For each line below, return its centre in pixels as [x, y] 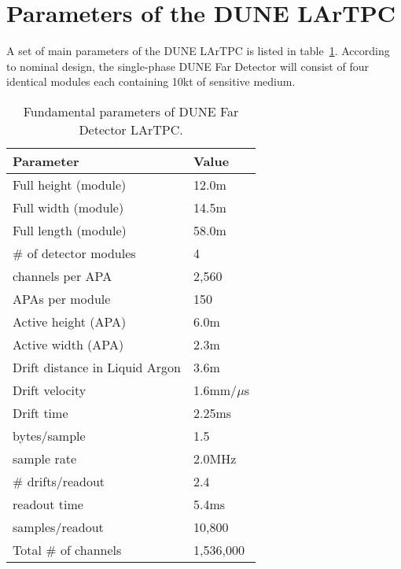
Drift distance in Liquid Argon [97, 367]
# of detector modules [74, 253]
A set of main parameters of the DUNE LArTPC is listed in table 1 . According [198, 51]
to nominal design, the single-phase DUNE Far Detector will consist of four [188, 66]
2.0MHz [215, 458]
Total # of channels [67, 549]
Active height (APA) [70, 321]
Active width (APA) [68, 344]
